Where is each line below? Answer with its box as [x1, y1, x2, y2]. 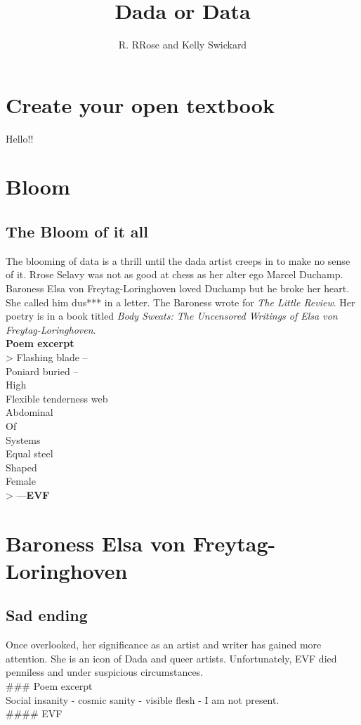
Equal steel [6, 446, 53, 461]
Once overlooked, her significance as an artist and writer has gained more [6, 637, 322, 652]
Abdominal [6, 405, 53, 419]
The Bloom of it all [6, 221, 148, 242]
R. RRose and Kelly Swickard [118, 37, 247, 52]
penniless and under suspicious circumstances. [6, 665, 204, 679]
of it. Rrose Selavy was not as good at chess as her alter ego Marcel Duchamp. [6, 267, 343, 282]
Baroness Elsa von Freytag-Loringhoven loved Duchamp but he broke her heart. [6, 281, 350, 296]
